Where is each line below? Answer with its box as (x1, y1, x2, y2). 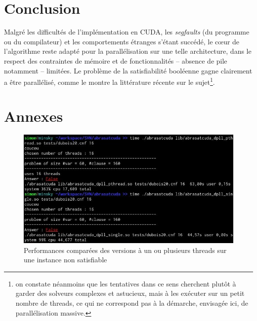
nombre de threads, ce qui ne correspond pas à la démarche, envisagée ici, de (15, 298, 249, 308)
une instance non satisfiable (24, 254, 107, 265)
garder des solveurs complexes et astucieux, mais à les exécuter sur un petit (15, 288, 245, 298)
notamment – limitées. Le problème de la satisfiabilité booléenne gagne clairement (4, 65, 253, 75)
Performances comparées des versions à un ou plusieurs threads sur (24, 245, 227, 255)
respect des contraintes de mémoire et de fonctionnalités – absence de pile (4, 55, 227, 66)
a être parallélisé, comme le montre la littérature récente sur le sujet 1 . (4, 75, 215, 87)
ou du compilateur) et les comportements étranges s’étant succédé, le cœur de (4, 36, 240, 46)
